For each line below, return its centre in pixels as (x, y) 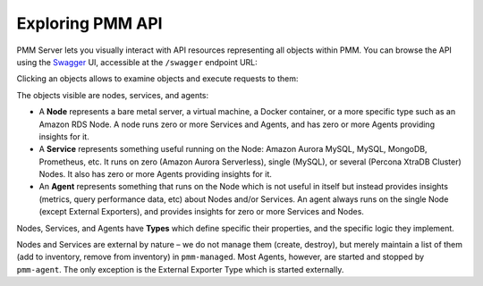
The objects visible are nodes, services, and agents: (113, 95)
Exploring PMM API (89, 23)
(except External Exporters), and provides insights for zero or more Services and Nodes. (201, 212)
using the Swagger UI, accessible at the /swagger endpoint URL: (137, 62)
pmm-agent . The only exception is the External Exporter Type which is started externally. (180, 269)
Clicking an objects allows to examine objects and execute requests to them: (157, 79)
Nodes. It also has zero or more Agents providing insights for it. (156, 174)
